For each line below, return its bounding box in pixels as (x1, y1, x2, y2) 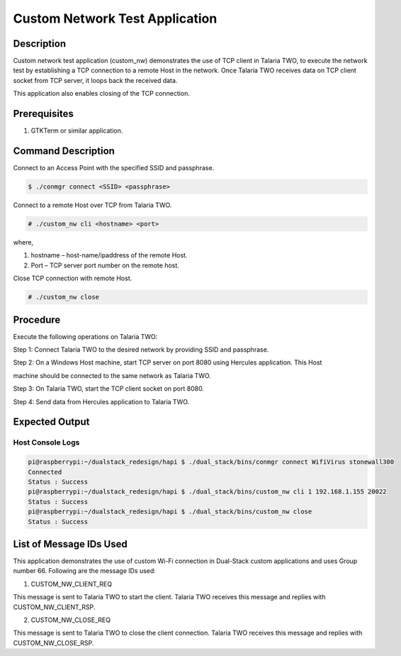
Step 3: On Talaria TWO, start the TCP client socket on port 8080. (13, 384, 205, 393)
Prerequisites (13, 108, 74, 120)
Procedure (13, 313, 61, 326)
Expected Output (13, 416, 90, 428)
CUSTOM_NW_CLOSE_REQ (30, 616, 111, 624)
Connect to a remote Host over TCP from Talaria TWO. (13, 201, 172, 209)
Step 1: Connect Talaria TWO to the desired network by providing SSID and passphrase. (13, 345, 269, 354)
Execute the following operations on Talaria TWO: (13, 332, 158, 340)
